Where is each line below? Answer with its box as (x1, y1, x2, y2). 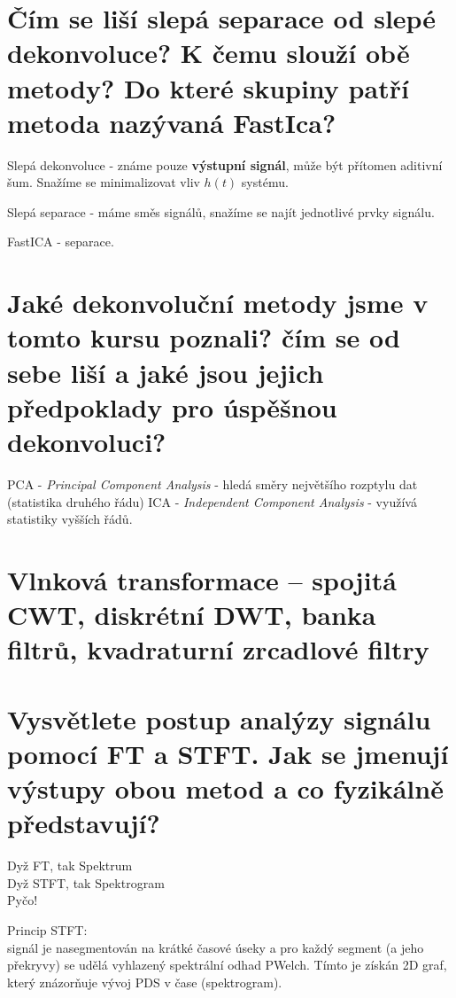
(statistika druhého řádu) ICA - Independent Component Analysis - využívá (7, 492, 417, 511)
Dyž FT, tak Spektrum (7, 856, 133, 875)
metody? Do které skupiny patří (7, 69, 409, 105)
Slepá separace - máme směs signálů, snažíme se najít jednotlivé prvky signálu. (7, 202, 435, 221)
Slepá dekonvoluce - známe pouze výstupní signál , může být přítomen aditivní (7, 155, 443, 174)
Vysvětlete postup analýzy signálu (7, 700, 431, 737)
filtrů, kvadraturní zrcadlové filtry (7, 631, 429, 667)
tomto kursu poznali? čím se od (7, 319, 400, 355)
